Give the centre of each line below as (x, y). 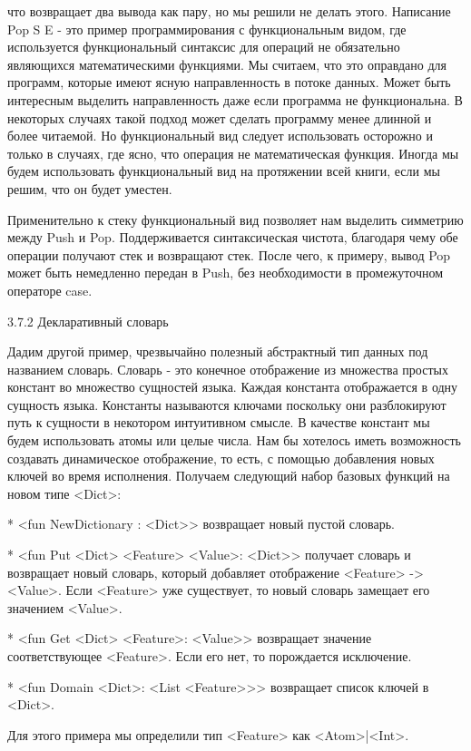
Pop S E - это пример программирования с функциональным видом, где (207, 29)
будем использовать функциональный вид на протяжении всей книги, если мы (224, 171)
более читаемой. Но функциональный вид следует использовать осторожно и (220, 136)
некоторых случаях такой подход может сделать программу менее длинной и (220, 117)
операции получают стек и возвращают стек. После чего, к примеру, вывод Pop (229, 254)
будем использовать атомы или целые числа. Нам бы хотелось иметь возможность (234, 440)
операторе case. (50, 290)
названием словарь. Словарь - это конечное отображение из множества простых (228, 369)
